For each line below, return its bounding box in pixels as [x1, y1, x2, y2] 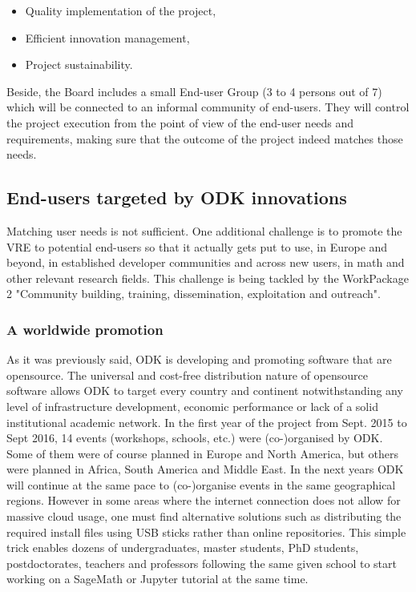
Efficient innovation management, [25, 29, 190, 46]
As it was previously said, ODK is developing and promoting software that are [6, 351, 392, 368]
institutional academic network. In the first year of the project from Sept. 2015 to [6, 413, 407, 430]
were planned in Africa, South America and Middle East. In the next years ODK [6, 461, 404, 477]
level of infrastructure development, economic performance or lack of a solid [6, 397, 378, 414]
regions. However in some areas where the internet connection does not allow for [6, 492, 401, 509]
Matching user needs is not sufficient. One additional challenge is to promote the [6, 222, 402, 239]
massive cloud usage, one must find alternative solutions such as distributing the [6, 508, 402, 525]
